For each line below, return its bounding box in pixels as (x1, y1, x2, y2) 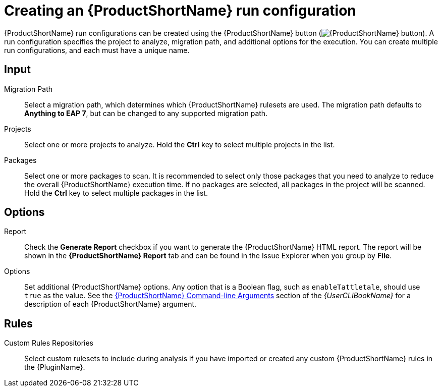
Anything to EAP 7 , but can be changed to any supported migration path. (24, 108, 268, 118)
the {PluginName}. (24, 363, 85, 372)
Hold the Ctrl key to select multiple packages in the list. (24, 188, 208, 197)
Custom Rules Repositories (4, 339, 94, 348)
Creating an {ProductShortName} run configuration (4, 2, 356, 19)
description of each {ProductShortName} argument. (24, 300, 197, 309)
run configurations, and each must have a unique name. (4, 45, 190, 54)
